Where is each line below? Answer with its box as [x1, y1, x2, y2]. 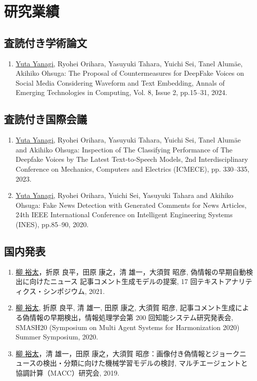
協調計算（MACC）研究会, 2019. [15, 368, 120, 378]
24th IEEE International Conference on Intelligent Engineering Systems [15, 209, 233, 220]
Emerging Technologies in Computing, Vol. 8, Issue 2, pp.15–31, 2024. [15, 87, 227, 97]
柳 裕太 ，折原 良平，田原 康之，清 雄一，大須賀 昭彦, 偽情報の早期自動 [15, 266, 246, 277]
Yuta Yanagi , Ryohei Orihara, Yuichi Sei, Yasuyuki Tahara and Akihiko [15, 190, 234, 200]
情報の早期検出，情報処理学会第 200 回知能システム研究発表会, [29, 312, 233, 323]
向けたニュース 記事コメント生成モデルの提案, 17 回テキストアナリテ [29, 276, 253, 286]
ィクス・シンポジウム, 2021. [15, 286, 105, 296]
